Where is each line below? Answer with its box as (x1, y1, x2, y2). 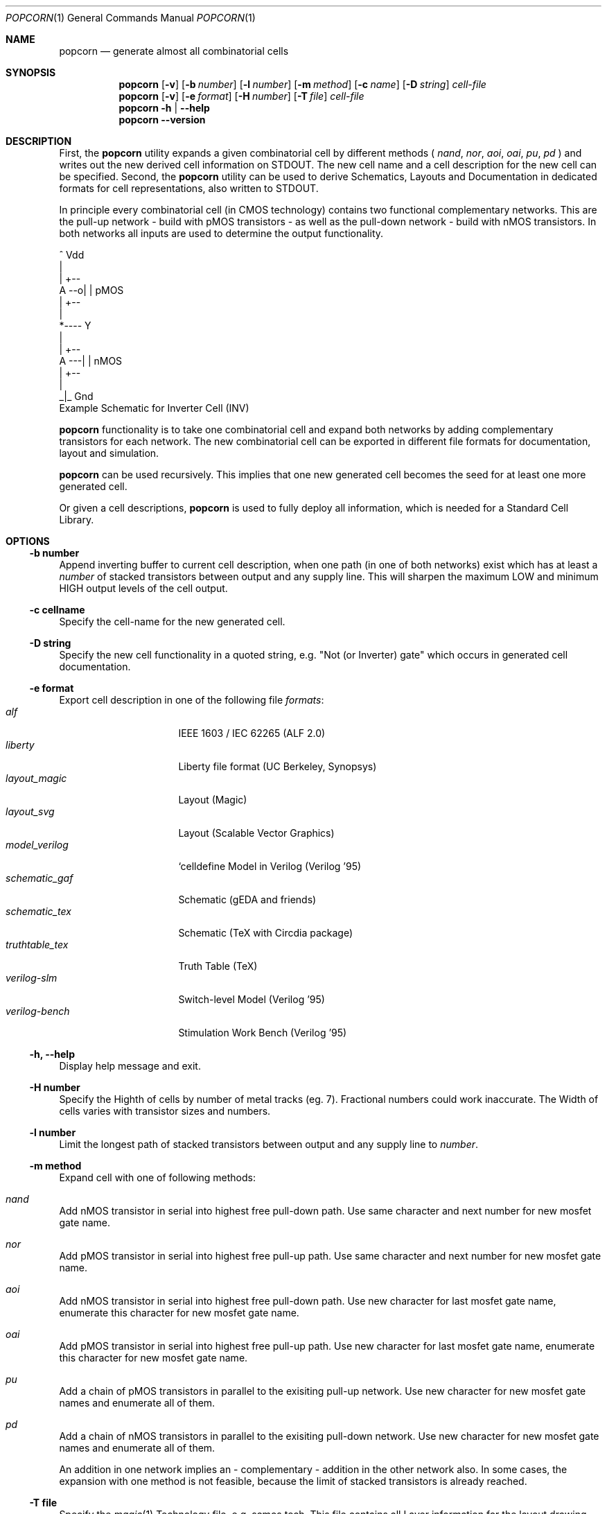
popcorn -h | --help (118, 102, 210, 114)
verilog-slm (6, 972, 58, 984)
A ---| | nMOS (59, 355, 123, 367)
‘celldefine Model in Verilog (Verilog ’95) (178, 860, 362, 872)
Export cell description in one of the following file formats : (59, 694, 324, 706)
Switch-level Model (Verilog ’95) (178, 993, 325, 1005)
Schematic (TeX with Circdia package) (178, 927, 353, 939)
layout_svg (6, 806, 55, 817)
